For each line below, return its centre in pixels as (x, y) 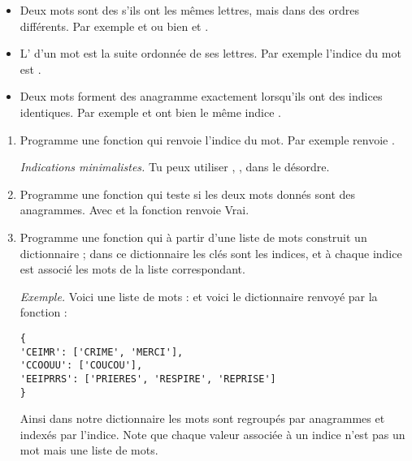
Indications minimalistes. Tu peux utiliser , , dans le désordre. (175, 167)
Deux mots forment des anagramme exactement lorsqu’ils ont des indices (201, 96)
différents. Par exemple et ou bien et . (114, 26)
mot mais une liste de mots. (89, 450)
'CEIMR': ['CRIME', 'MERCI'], (102, 352)
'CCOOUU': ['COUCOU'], (81, 366)
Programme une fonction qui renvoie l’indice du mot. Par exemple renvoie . (207, 139)
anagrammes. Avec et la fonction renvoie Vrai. (134, 210)
